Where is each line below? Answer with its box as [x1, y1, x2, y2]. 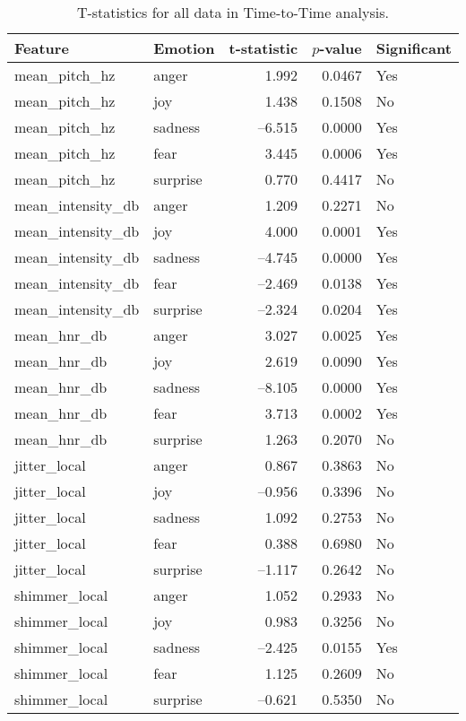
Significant [375, 38, 452, 58]
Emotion [153, 38, 215, 58]
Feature [14, 38, 69, 58]
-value [319, 38, 362, 58]
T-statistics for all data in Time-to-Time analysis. [76, 2, 389, 22]
